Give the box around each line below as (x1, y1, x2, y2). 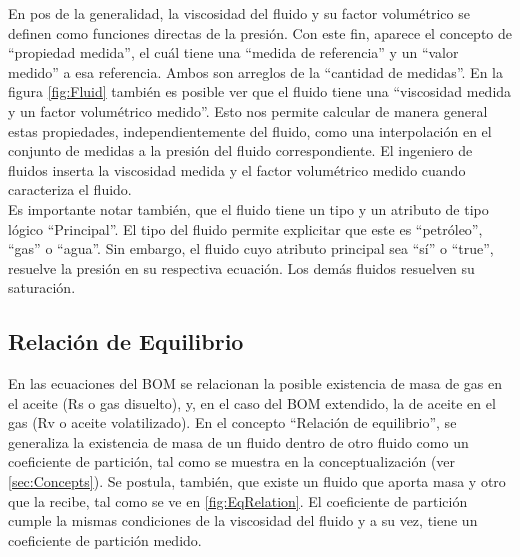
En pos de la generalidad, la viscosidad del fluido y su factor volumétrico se (8, 3, 470, 23)
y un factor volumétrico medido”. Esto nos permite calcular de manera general (8, 100, 488, 121)
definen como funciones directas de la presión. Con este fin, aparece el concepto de (8, 22, 512, 43)
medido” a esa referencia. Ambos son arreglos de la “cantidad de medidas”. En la (8, 61, 503, 82)
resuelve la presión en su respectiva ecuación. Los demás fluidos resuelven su (8, 257, 475, 278)
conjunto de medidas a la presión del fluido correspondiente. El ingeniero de (8, 140, 473, 161)
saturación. (8, 277, 76, 298)
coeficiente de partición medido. (8, 529, 202, 550)
